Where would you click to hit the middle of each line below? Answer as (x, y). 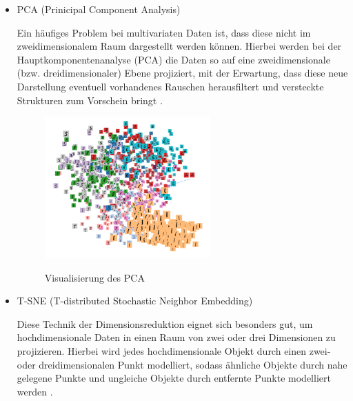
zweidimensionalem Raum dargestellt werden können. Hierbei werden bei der (179, 46)
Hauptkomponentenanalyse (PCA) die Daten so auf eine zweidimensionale (173, 59)
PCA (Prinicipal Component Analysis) (99, 9)
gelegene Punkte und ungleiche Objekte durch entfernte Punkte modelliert (174, 378)
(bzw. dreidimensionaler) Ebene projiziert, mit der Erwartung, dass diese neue (182, 73)
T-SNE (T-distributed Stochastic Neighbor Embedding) (135, 301)
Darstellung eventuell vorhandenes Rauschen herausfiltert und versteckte (170, 86)
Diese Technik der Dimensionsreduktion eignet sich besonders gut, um (165, 323)
